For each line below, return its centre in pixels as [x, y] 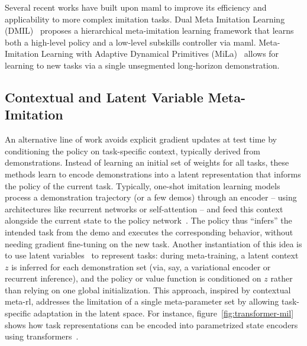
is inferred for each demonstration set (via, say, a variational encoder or [141, 266]
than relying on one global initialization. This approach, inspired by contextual [148, 290]
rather [282, 278]
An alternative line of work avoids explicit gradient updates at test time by [141, 139]
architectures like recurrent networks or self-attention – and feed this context [144, 208]
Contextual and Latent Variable [104, 97]
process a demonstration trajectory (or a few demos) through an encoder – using [151, 197]
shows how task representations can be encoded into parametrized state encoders [151, 324]
